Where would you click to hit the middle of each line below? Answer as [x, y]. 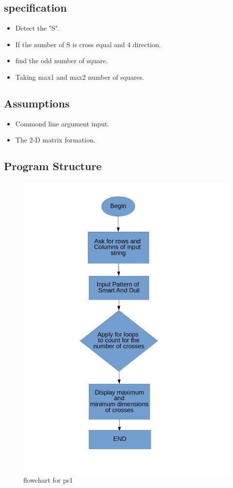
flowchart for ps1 [48, 480]
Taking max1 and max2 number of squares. [80, 77]
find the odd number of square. [61, 61]
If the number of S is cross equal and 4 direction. [88, 44]
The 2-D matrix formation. [55, 140]
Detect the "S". [37, 28]
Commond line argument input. [62, 123]
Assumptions [37, 103]
